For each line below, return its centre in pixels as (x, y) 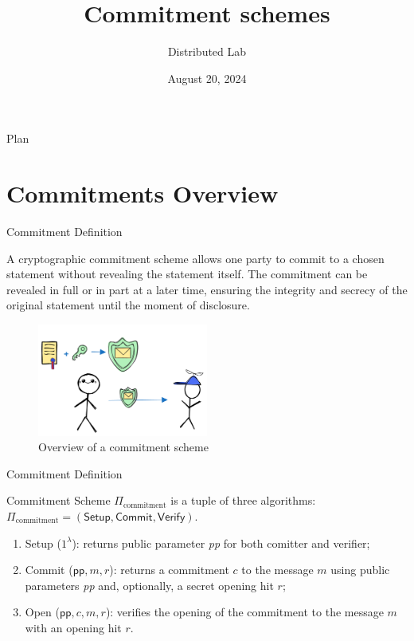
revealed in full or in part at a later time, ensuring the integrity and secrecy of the (207, 289)
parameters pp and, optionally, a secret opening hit (149, 585)
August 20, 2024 (207, 78)
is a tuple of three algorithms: (243, 500)
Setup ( (43, 543)
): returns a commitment (169, 570)
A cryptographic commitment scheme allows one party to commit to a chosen (195, 258)
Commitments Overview (143, 193)
